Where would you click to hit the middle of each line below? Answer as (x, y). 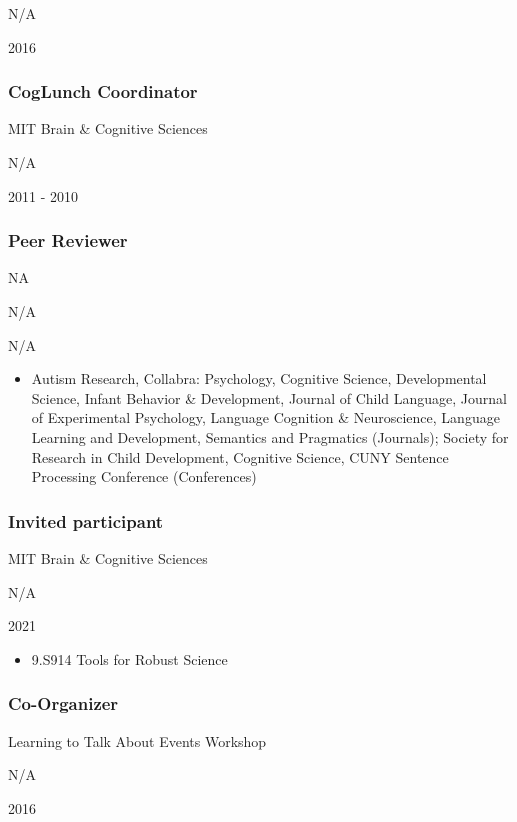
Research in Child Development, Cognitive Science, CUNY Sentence (240, 456)
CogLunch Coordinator (103, 91)
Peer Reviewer (68, 240)
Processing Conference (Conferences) (144, 476)
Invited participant (86, 520)
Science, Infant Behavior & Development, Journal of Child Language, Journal (269, 397)
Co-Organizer (63, 703)
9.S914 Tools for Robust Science (129, 658)
